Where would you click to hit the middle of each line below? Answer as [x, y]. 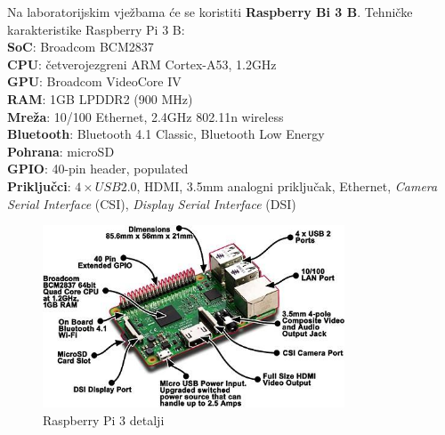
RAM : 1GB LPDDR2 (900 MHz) [100, 98]
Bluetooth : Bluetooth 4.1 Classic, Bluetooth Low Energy [166, 134]
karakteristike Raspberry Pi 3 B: [96, 29]
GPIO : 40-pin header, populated [98, 169]
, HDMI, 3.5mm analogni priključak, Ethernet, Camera [287, 185]
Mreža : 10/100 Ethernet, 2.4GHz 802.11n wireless [146, 116]
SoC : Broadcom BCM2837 [81, 47]
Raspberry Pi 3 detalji [104, 419]
